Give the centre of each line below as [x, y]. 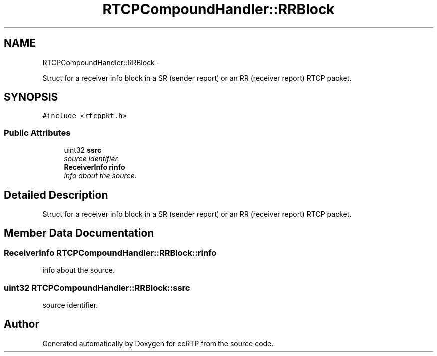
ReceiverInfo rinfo [95, 167]
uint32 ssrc [83, 150]
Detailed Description [56, 195]
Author [22, 324]
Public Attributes [37, 133]
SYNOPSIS [31, 97]
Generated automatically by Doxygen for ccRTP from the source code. [158, 343]
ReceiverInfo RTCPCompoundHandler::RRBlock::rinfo [110, 253]
